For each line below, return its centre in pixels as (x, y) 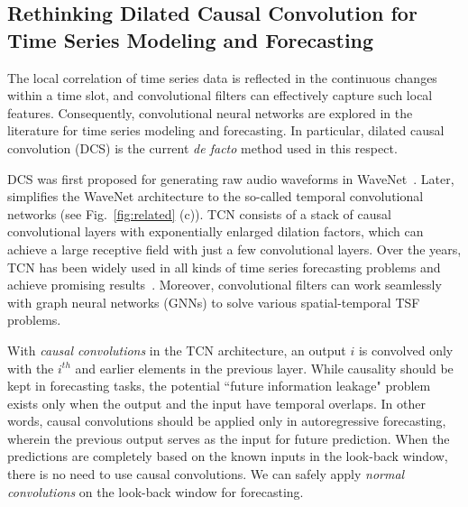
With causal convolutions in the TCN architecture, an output (177, 350)
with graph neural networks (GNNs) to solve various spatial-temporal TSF (214, 302)
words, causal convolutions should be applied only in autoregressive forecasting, (227, 421)
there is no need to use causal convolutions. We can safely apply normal (206, 474)
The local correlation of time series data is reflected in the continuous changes (222, 77)
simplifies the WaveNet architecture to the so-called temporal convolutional (216, 196)
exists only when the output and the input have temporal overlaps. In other (216, 403)
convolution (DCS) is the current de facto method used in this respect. (202, 147)
